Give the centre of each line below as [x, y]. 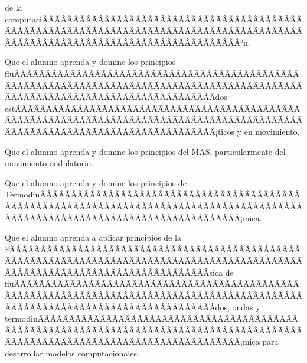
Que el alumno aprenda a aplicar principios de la [93, 237]
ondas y [246, 307]
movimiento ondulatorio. [49, 163]
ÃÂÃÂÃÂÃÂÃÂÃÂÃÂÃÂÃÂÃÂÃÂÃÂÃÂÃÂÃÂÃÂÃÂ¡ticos [120, 131]
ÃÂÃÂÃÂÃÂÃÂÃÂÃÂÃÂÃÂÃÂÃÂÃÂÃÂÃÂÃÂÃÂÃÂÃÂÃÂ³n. [128, 42]
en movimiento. [272, 131]
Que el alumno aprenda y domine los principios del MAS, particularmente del [145, 151]
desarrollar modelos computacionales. [72, 353]
